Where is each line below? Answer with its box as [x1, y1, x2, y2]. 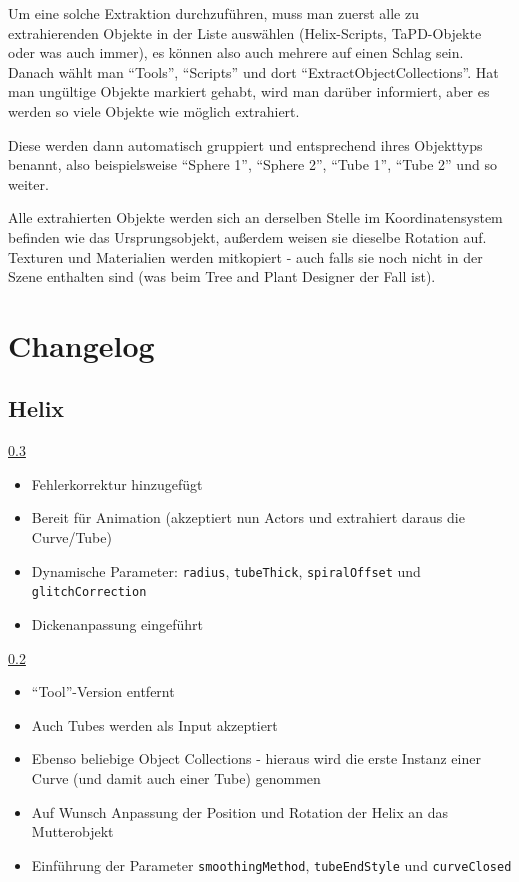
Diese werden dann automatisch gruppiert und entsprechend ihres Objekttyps [8, 134, 483, 155]
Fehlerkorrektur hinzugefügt [31, 473, 203, 494]
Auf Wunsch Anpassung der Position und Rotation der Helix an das [31, 801, 449, 822]
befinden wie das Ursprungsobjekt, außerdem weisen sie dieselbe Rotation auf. [8, 226, 487, 247]
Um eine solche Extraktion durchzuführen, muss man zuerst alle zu [8, 3, 419, 23]
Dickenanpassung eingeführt [31, 613, 203, 634]
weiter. [8, 173, 49, 194]
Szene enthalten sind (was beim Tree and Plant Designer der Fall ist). [8, 266, 436, 287]
